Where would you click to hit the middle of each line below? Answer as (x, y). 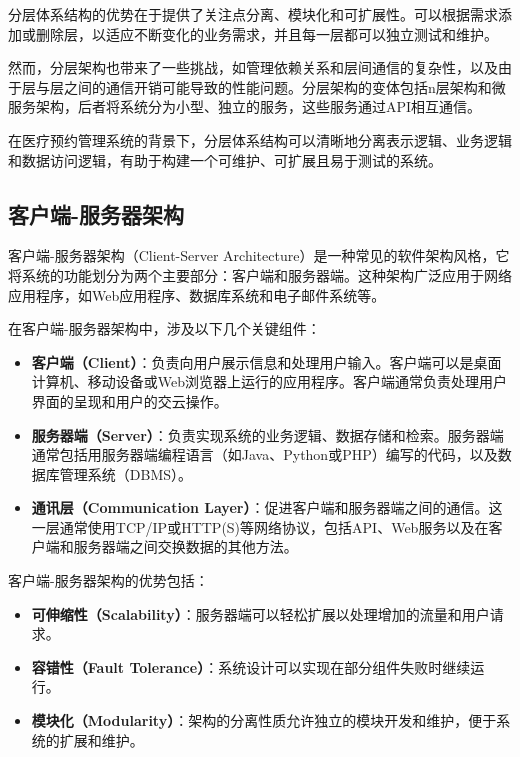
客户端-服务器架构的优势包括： (108, 580)
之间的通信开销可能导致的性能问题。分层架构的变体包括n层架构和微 (284, 86)
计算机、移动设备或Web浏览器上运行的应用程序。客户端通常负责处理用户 (269, 381)
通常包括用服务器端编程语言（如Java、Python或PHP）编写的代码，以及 (264, 454)
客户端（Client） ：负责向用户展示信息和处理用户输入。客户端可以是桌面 (266, 361)
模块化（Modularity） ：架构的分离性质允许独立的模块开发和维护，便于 (264, 720)
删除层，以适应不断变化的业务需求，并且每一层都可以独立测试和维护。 (266, 33)
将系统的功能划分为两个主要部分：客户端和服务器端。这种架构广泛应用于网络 (260, 274)
